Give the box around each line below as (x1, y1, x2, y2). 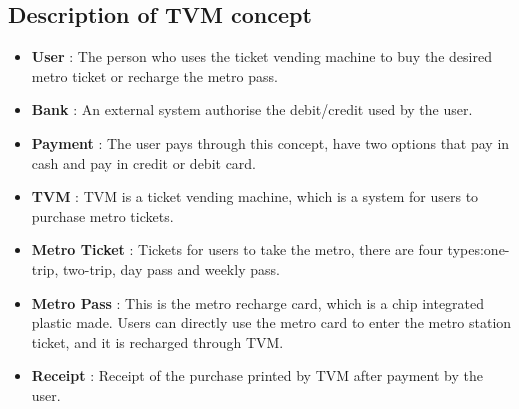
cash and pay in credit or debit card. (31, 152, 257, 173)
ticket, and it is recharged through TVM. (31, 331, 284, 352)
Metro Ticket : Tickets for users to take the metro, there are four (31, 239, 443, 260)
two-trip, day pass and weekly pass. (62, 258, 280, 279)
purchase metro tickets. (31, 205, 174, 226)
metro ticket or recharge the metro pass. (31, 65, 278, 86)
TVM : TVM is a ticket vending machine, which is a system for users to (31, 186, 479, 207)
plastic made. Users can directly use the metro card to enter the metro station (31, 312, 512, 333)
